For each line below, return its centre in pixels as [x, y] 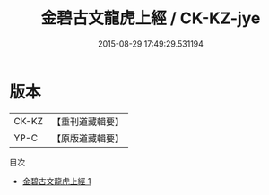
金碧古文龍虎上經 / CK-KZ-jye [151, 18]
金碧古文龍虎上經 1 [56, 181]
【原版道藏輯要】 [87, 138]
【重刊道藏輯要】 [87, 122]
